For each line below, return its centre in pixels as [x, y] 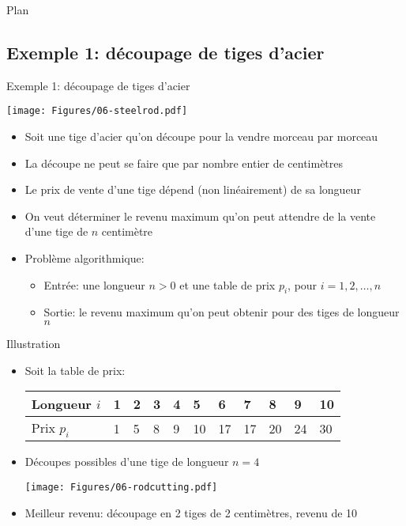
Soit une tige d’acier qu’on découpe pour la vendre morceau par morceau [201, 136]
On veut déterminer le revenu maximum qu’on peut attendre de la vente [200, 216]
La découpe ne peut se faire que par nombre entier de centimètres [184, 163]
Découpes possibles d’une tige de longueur [127, 462]
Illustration [34, 343]
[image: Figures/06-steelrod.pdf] [97, 111]
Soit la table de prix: [75, 370]
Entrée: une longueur [94, 284]
